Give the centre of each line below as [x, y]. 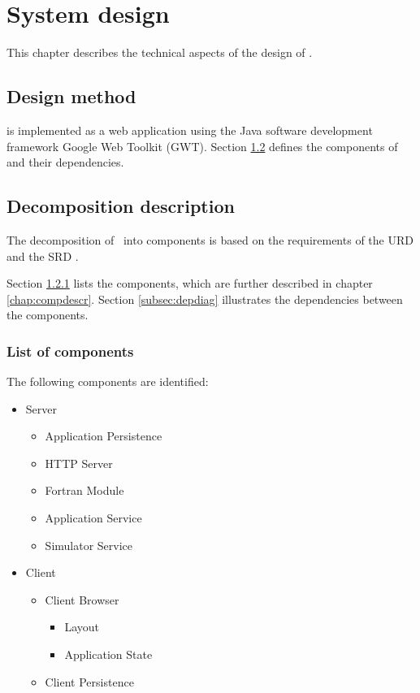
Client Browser [82, 599]
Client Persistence [89, 681]
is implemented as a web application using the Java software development [190, 130]
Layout [82, 627]
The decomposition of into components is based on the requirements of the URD [210, 239]
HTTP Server [79, 463]
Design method [71, 96]
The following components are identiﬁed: [108, 381]
